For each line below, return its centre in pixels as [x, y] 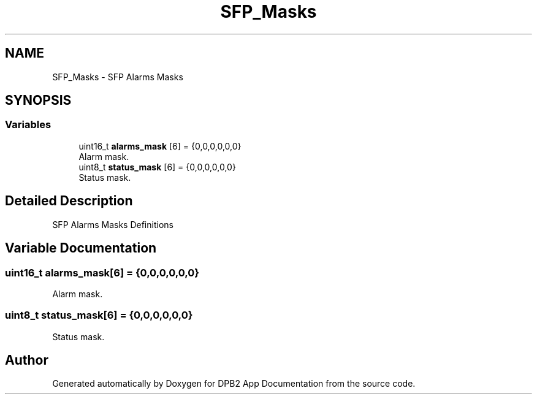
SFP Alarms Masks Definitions [113, 224]
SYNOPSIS [38, 101]
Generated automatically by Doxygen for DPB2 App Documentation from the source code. [234, 384]
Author [27, 360]
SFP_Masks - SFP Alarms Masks [118, 77]
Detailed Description [69, 201]
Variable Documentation [81, 248]
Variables [28, 125]
